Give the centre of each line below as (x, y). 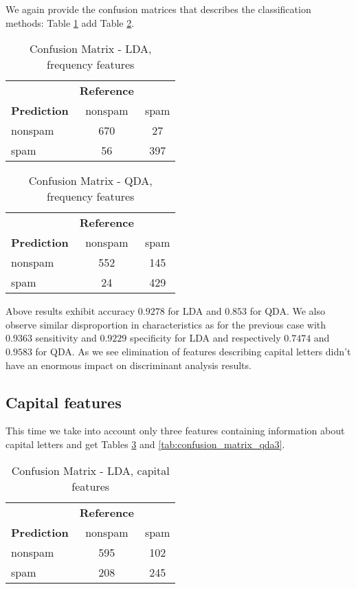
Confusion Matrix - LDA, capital (90, 470)
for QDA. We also (287, 311)
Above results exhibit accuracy (70, 311)
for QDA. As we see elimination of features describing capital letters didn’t (193, 351)
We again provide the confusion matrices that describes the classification (158, 9)
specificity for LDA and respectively (205, 338)
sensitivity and (66, 338)
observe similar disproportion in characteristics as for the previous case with (166, 324)
